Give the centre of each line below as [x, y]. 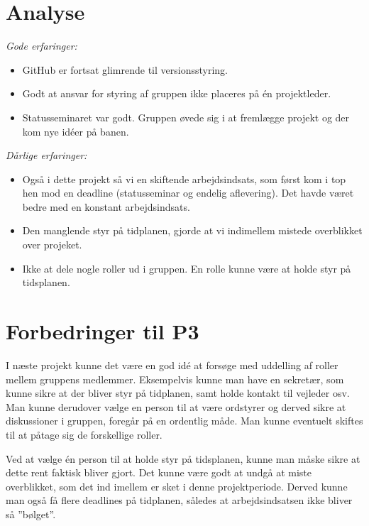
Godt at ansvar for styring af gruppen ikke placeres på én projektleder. [177, 93]
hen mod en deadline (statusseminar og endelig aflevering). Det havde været [188, 193]
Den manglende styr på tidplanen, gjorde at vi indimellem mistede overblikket [192, 230]
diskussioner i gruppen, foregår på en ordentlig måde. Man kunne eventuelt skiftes [184, 421]
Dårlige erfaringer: [46, 155]
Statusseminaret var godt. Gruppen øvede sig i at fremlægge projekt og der [186, 117]
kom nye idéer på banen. [76, 131]
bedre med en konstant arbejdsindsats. [106, 206]
